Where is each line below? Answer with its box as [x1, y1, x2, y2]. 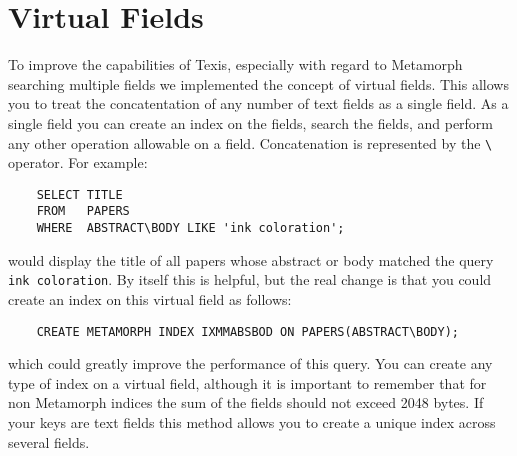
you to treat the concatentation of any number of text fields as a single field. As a [8, 93, 509, 114]
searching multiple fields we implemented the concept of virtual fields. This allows [8, 73, 509, 94]
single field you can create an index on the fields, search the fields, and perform [8, 112, 494, 133]
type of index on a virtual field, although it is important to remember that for [8, 372, 487, 393]
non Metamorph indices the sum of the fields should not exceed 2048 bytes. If [8, 392, 484, 413]
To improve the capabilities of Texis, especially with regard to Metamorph [8, 54, 463, 75]
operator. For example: [8, 152, 148, 173]
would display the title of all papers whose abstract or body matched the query [8, 249, 494, 270]
